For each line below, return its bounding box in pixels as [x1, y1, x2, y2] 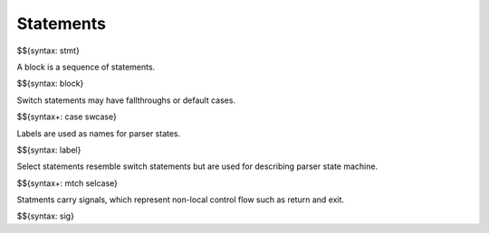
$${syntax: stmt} [16, 45, 81, 56]
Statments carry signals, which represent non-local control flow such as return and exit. [16, 194, 344, 205]
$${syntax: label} [16, 144, 81, 155]
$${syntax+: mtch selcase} [16, 177, 118, 189]
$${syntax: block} [16, 78, 84, 89]
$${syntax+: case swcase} [16, 111, 117, 122]
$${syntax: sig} [16, 210, 74, 221]
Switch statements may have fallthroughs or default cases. [16, 95, 235, 106]
